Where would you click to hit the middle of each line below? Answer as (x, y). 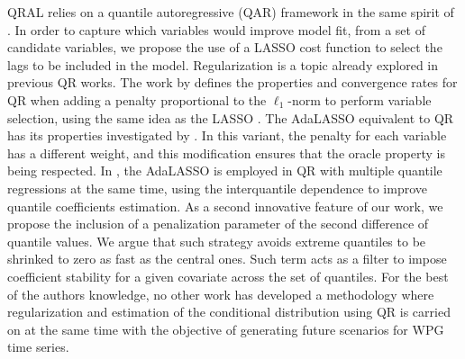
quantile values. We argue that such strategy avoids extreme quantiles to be (217, 241)
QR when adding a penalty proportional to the (137, 99)
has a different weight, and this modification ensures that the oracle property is (226, 153)
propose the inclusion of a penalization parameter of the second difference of (218, 224)
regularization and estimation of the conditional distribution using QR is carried (229, 312)
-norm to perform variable (360, 99)
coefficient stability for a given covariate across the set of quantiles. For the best (228, 276)
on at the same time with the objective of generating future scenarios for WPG (226, 329)
